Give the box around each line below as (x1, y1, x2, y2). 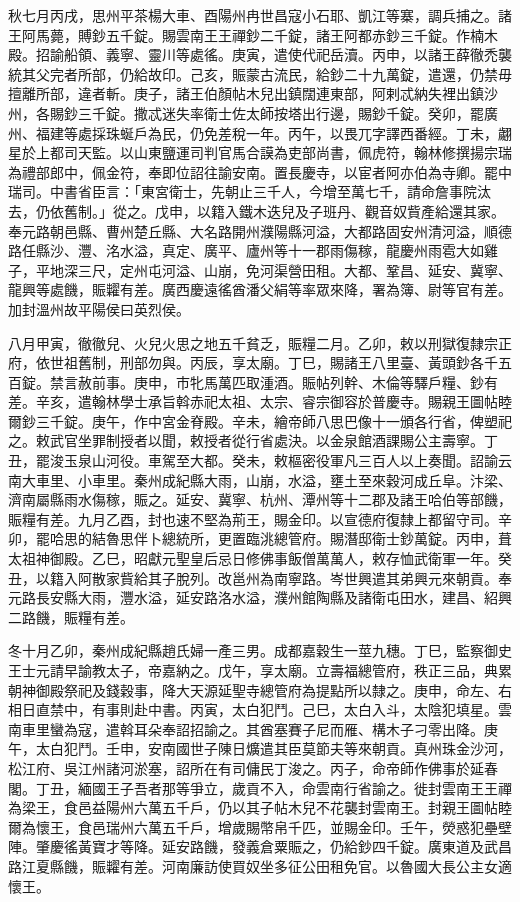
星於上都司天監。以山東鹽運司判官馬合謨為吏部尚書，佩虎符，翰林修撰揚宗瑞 (8, 142, 512, 163)
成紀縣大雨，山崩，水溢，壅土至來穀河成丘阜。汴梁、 (161, 469, 512, 490)
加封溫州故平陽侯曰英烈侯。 (8, 298, 190, 319)
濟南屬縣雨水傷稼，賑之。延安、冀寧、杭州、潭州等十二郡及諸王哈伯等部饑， (8, 489, 512, 510)
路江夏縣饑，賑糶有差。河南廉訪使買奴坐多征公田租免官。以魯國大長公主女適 (8, 855, 512, 876)
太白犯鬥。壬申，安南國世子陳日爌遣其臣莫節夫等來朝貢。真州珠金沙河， (35, 738, 512, 759)
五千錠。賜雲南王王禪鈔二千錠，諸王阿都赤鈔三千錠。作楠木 (105, 24, 498, 45)
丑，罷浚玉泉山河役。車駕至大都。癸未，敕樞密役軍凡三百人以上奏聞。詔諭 (8, 450, 498, 471)
